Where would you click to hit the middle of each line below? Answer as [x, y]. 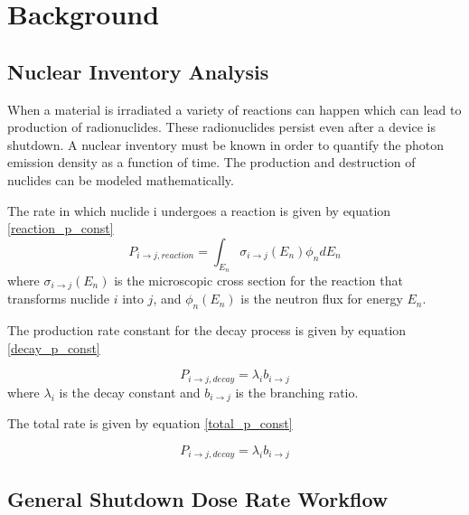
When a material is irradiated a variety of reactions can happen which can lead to [234, 109]
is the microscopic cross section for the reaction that [258, 280]
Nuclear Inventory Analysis [138, 71]
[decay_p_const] [54, 347]
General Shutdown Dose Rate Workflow [198, 498]
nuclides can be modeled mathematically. [121, 179]
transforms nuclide [59, 299]
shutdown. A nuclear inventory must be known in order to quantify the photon [225, 144]
